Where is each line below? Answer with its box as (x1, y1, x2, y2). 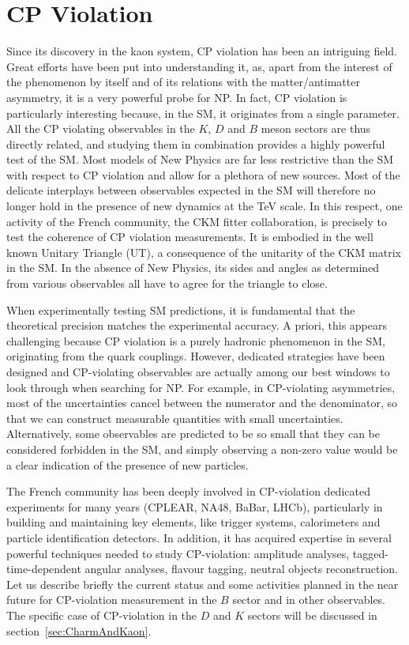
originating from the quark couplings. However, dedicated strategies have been (6, 348, 385, 364)
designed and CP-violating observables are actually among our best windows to (6, 364, 390, 379)
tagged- (352, 545, 388, 561)
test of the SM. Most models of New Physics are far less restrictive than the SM (6, 151, 394, 168)
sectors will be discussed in (247, 606, 377, 623)
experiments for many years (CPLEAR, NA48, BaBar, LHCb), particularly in (6, 498, 383, 515)
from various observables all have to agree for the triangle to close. (6, 275, 328, 292)
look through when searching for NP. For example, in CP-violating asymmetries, (6, 379, 396, 395)
